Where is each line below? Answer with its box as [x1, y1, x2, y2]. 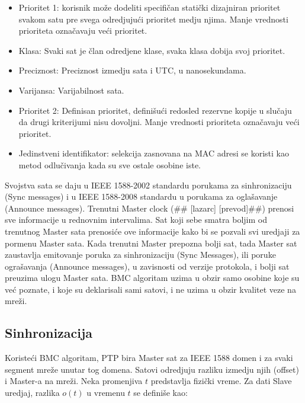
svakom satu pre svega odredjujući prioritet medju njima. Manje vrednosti [18, 12, 288, 25]
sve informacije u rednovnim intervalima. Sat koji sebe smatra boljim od [5, 213, 267, 226]
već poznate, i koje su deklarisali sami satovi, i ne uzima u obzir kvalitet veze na [5, 283, 296, 295]
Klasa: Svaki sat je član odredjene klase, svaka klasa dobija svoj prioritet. [18, 44, 285, 56]
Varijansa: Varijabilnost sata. [18, 84, 124, 96]
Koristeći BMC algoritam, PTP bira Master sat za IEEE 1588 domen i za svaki [5, 351, 293, 364]
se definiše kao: [133, 386, 188, 399]
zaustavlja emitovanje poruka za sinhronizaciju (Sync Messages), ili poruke [5, 248, 276, 261]
